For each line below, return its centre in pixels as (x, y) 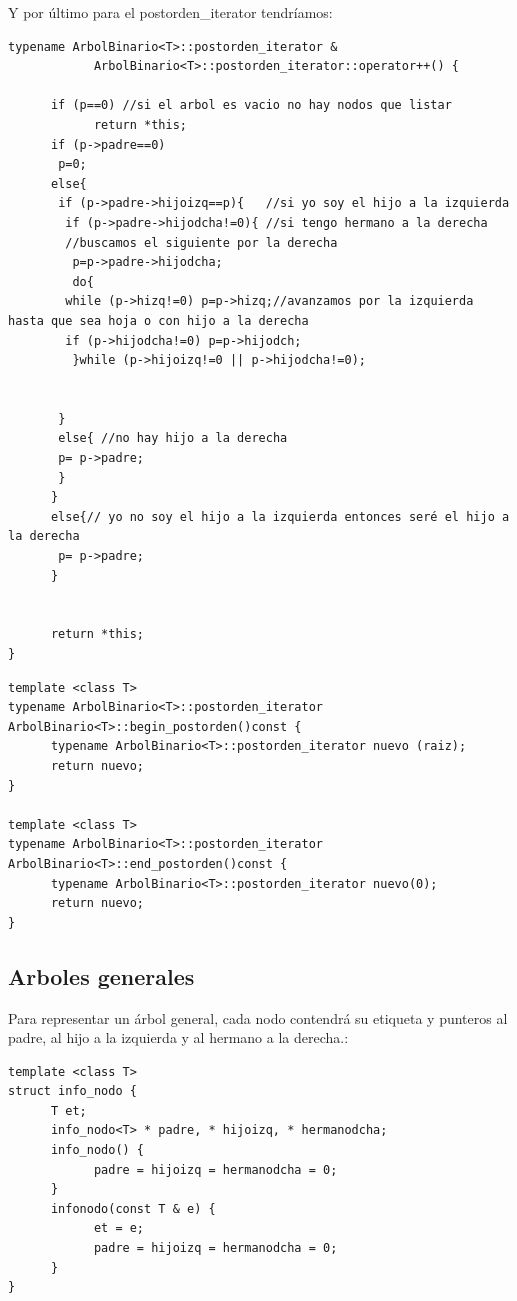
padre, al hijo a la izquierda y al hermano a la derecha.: (178, 1037)
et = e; (119, 1228)
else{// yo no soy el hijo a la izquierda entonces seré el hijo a (280, 516)
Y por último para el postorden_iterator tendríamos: (170, 12)
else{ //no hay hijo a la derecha (173, 438)
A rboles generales (101, 975)
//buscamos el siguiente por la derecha (201, 242)
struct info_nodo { (72, 1091)
